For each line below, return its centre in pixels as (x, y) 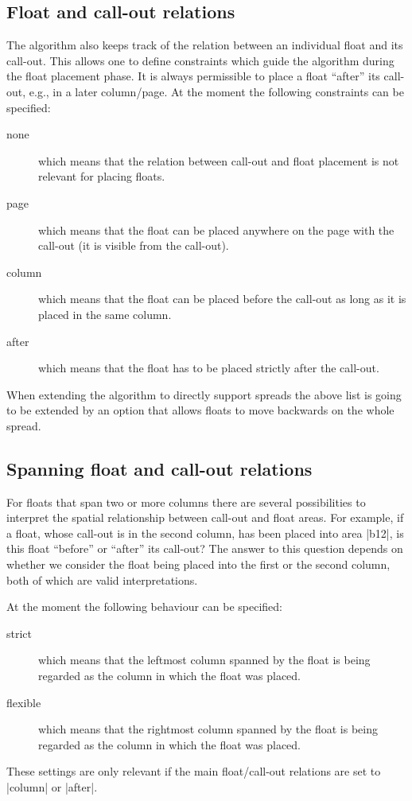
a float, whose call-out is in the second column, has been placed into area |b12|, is (205, 533)
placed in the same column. (105, 314)
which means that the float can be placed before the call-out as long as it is (222, 299)
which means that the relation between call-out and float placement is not (219, 160)
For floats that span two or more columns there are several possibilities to (186, 502)
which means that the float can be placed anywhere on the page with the (216, 229)
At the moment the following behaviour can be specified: (145, 607)
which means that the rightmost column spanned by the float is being (208, 729)
